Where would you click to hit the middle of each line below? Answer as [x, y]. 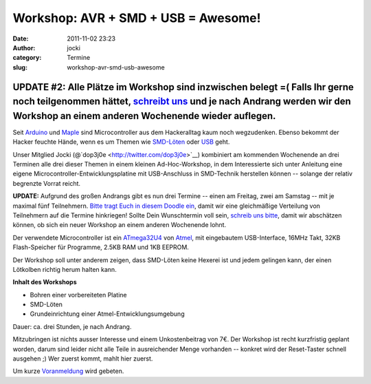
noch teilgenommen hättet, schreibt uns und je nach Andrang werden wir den [182, 102]
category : [27, 58]
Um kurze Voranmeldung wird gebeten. [68, 371]
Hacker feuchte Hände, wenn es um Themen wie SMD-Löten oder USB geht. [121, 142]
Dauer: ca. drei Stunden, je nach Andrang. [72, 326]
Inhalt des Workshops [45, 282]
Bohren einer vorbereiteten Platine [78, 295]
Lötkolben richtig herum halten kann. [65, 269]
